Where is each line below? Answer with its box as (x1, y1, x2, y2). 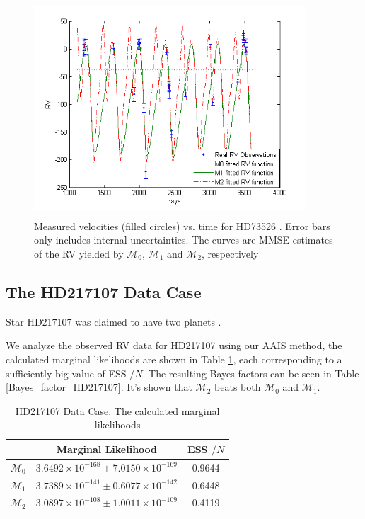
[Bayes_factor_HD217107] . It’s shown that (6, 380, 192, 394)
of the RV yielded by (34, 246, 124, 261)
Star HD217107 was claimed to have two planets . (6, 314, 221, 329)
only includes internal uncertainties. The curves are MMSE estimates (34, 232, 333, 247)
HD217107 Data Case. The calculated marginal (15, 403, 220, 418)
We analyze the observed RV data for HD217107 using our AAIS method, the (6, 338, 342, 353)
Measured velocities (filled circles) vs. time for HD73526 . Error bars (34, 218, 330, 233)
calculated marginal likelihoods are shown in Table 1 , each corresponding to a (6, 351, 342, 366)
